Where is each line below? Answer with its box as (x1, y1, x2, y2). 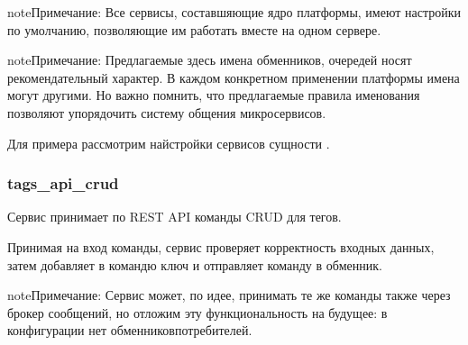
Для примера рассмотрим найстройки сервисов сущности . (7, 133, 330, 152)
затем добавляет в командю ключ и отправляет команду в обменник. (7, 255, 382, 274)
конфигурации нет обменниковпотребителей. (7, 321, 252, 340)
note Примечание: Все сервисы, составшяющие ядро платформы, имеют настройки (7, 3, 461, 21)
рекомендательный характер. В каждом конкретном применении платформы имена (7, 68, 460, 86)
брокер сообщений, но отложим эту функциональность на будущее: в (7, 303, 388, 322)
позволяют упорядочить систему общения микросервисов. (7, 103, 326, 122)
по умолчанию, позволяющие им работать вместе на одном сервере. (7, 20, 381, 39)
